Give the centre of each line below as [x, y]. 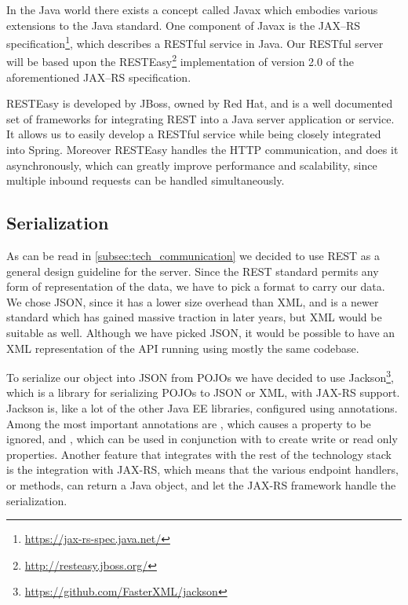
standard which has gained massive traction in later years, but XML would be [194, 317]
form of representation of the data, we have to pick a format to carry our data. [196, 286]
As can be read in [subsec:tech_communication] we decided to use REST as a [193, 256]
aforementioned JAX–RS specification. [99, 77]
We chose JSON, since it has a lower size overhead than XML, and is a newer [193, 301]
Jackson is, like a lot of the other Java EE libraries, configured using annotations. [202, 408]
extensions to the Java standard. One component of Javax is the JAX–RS [184, 25]
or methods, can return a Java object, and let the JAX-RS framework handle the [201, 485]
